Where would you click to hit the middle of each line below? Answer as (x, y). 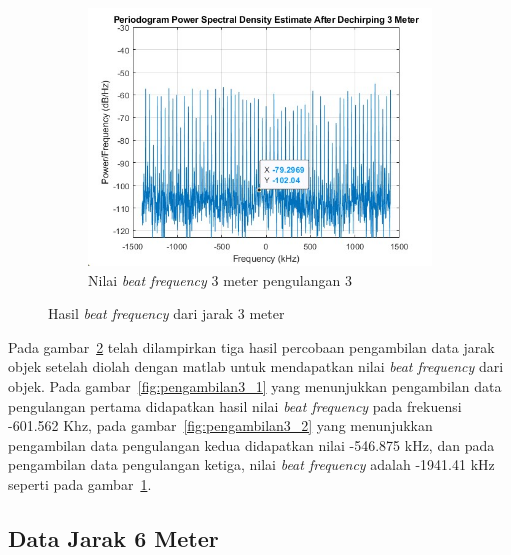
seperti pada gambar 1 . (80, 483)
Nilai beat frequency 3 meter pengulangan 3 (220, 279)
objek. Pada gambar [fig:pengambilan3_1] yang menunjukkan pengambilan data (255, 385)
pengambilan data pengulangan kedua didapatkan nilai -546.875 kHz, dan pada (251, 444)
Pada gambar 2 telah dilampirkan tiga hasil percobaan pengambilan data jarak (251, 346)
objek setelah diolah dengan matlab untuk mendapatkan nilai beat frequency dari (256, 366)
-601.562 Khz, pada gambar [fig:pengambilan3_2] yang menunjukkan (220, 425)
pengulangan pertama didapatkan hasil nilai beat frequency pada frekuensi (235, 405)
